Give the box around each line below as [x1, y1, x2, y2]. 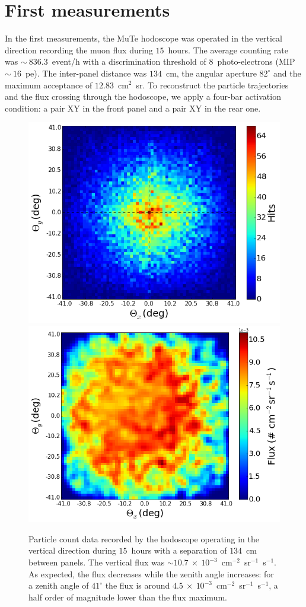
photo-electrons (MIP [217, 55, 295, 68]
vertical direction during [28, 544, 116, 557]
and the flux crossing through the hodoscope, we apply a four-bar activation [5, 90, 281, 103]
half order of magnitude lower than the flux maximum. [28, 590, 227, 603]
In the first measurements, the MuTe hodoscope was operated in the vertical [5, 32, 282, 45]
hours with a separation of [131, 544, 227, 557]
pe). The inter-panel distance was [25, 66, 147, 79]
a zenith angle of [28, 579, 89, 592]
